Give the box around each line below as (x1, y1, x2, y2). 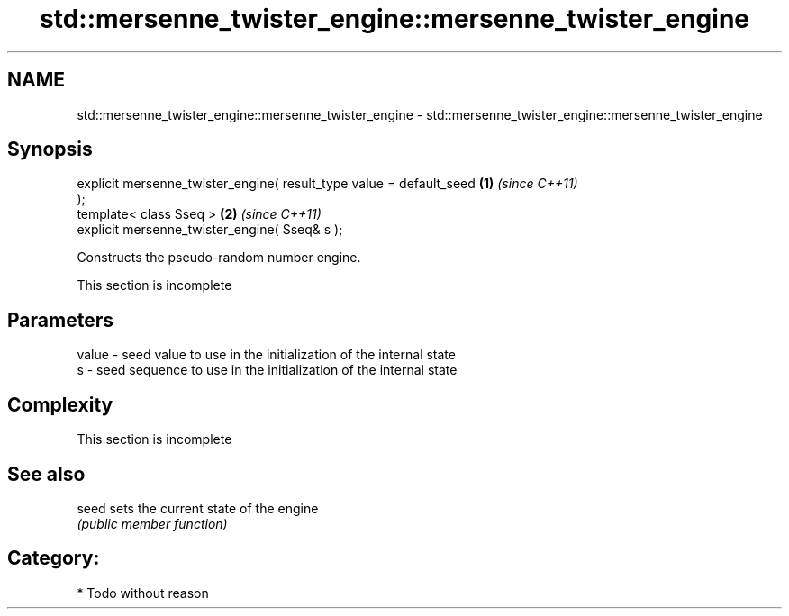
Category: (7, 547, 100, 570)
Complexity (7, 393, 113, 416)
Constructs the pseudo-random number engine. (77, 249, 361, 266)
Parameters (7, 308, 113, 331)
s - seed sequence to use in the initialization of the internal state (77, 362, 458, 378)
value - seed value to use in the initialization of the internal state (77, 347, 456, 363)
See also (7, 462, 86, 485)
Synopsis (7, 138, 93, 161)
